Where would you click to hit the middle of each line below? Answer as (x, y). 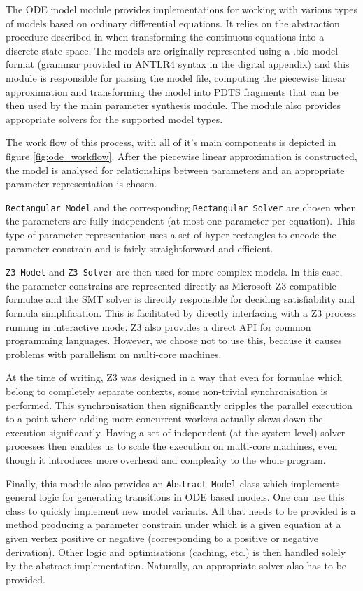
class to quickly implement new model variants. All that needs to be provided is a (181, 510)
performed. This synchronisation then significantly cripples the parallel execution (179, 405)
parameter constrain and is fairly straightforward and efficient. (140, 248)
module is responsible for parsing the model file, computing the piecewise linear (176, 77)
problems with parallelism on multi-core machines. (114, 354)
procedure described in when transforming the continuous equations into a (165, 37)
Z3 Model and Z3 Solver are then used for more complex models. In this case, (174, 272)
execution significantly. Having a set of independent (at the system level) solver (176, 432)
